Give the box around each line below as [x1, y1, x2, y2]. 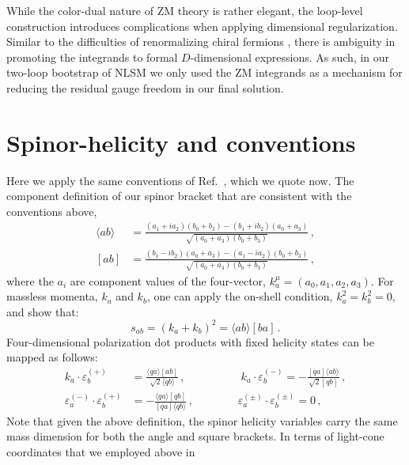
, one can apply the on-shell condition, [146, 288, 333, 304]
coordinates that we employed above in [6, 443, 195, 459]
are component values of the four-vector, [70, 272, 266, 289]
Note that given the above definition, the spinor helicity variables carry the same [6, 412, 398, 429]
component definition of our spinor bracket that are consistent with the [6, 187, 352, 204]
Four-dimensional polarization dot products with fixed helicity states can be [6, 333, 374, 350]
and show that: [6, 303, 79, 319]
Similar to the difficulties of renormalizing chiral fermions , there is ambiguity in [6, 33, 396, 50]
